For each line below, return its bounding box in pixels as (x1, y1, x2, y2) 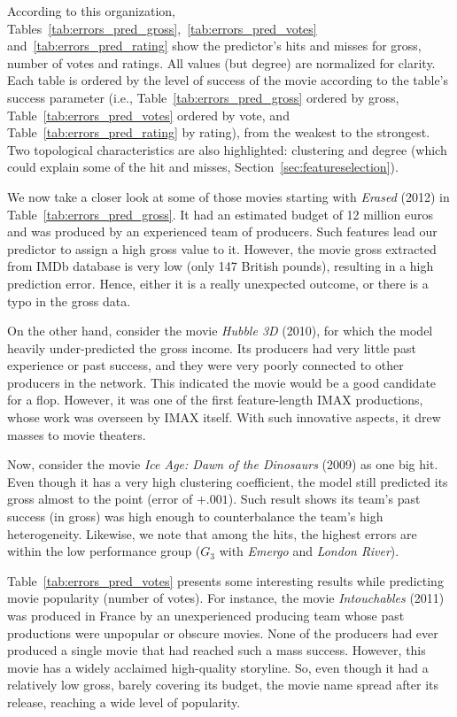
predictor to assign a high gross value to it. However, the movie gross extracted (7, 239, 437, 258)
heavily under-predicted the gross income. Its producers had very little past (7, 338, 416, 357)
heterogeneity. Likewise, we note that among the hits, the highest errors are (7, 524, 417, 543)
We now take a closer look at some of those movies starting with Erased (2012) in (7, 187, 450, 205)
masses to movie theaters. (7, 425, 146, 443)
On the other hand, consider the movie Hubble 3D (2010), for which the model (7, 321, 433, 340)
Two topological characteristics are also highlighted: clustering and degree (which (7, 140, 447, 158)
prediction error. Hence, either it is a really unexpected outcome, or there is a (7, 274, 429, 292)
